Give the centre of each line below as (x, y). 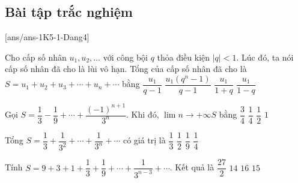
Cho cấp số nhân (36, 57)
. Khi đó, (143, 114)
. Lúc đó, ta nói (265, 57)
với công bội (125, 57)
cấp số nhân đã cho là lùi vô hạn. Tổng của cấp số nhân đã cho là (126, 69)
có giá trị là (144, 140)
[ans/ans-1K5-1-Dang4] (47, 37)
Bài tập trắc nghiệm (69, 12)
